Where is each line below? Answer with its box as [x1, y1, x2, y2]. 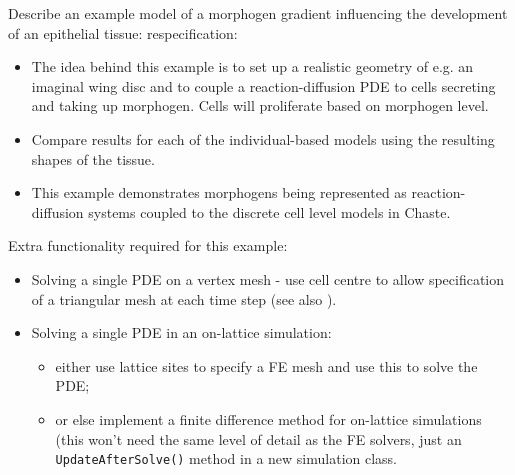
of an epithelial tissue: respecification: [8, 22, 238, 43]
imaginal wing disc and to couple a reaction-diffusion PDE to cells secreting [31, 75, 496, 96]
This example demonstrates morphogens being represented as [31, 182, 407, 203]
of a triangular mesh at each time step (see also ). [31, 288, 337, 309]
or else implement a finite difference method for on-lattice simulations [55, 408, 482, 429]
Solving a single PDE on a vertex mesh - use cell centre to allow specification [31, 268, 505, 289]
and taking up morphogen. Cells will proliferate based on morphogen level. [31, 95, 489, 116]
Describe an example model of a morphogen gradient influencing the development [8, 3, 508, 23]
